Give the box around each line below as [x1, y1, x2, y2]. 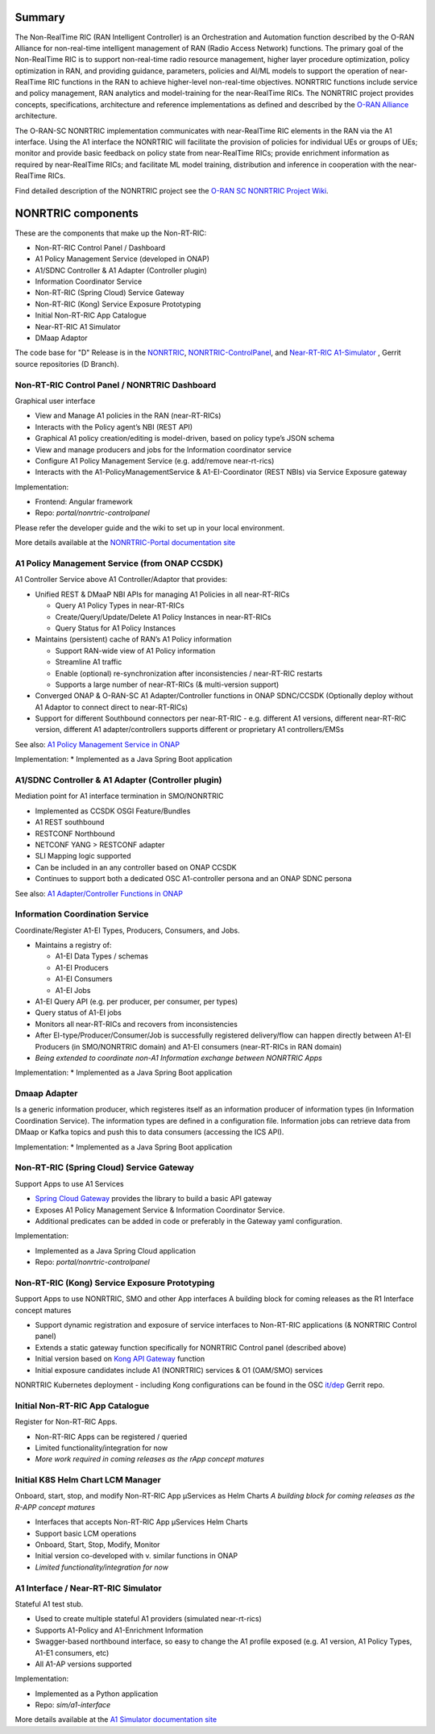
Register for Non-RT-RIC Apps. [14, 1417, 118, 1427]
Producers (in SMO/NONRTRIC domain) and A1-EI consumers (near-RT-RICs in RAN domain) [35, 1042, 342, 1051]
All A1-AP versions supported [35, 1659, 132, 1669]
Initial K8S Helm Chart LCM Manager [14, 1474, 161, 1486]
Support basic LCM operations [35, 1528, 137, 1538]
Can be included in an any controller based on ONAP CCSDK [35, 863, 237, 872]
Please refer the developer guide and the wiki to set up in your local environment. [14, 522, 285, 532]
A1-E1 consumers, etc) [35, 1648, 110, 1657]
